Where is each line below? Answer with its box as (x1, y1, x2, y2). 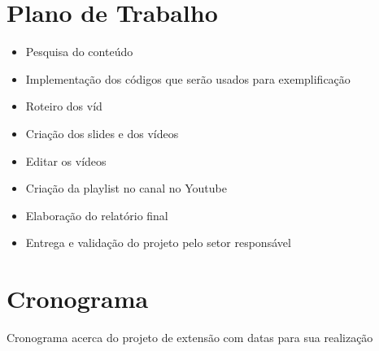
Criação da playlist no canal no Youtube (25, 180, 227, 197)
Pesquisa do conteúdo (25, 43, 133, 60)
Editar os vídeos (25, 152, 107, 169)
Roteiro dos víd (25, 97, 102, 115)
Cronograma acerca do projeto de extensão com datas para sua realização (7, 329, 373, 345)
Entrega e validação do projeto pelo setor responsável (25, 234, 291, 251)
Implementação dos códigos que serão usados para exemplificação (25, 70, 351, 87)
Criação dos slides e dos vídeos (25, 124, 179, 141)
